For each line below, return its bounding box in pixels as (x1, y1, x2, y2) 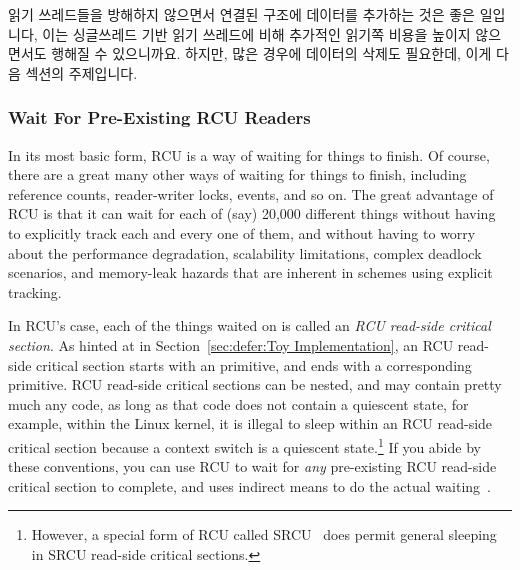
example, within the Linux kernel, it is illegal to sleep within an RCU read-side (8, 413, 493, 434)
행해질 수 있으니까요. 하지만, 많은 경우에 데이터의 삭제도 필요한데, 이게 (51, 43, 492, 64)
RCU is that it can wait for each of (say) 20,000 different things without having (8, 203, 496, 224)
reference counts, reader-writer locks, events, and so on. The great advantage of (8, 183, 494, 204)
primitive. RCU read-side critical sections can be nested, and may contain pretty (8, 374, 502, 395)
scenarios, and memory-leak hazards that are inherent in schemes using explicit (8, 262, 493, 283)
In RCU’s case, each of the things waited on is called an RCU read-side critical (8, 315, 491, 336)
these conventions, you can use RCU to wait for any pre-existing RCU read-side (8, 456, 497, 477)
